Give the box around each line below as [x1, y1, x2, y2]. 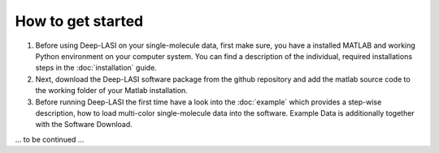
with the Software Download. [35, 120, 133, 130]
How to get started [15, 12, 144, 30]
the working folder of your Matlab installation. [35, 86, 189, 96]
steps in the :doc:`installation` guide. [35, 63, 158, 73]
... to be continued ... [15, 134, 85, 144]
